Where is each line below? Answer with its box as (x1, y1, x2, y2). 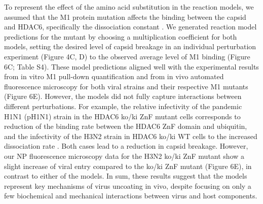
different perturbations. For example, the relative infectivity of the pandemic (4, 100, 242, 111)
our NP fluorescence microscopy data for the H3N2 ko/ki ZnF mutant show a (4, 150, 245, 161)
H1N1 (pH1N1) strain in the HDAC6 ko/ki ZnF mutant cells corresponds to (4, 111, 241, 121)
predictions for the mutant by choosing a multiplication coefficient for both (4, 31, 237, 42)
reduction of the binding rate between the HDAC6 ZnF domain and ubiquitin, (4, 121, 247, 131)
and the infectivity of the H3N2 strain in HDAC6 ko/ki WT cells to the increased (4, 130, 257, 141)
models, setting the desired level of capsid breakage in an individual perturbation (4, 41, 256, 52)
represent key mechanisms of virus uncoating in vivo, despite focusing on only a (4, 180, 251, 191)
